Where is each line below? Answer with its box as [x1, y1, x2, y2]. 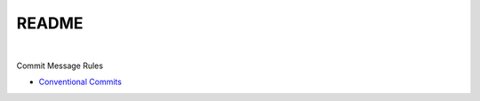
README [16, 13, 84, 33]
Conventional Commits [38, 76, 122, 88]
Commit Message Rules [16, 60, 104, 71]
